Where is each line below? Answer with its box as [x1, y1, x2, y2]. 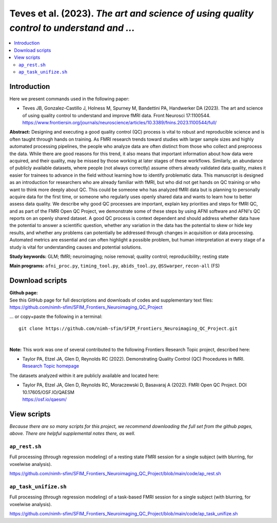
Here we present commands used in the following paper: [9, 96, 130, 102]
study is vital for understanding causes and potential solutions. [9, 244, 142, 250]
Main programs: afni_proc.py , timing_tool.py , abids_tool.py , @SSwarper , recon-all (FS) [9, 263, 220, 269]
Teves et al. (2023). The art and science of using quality [9, 8, 254, 19]
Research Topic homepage [22, 363, 80, 369]
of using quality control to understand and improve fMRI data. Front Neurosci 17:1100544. [22, 112, 211, 118]
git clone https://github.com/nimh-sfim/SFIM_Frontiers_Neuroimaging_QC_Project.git [18, 325, 238, 331]
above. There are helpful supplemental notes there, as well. [9, 431, 135, 437]
